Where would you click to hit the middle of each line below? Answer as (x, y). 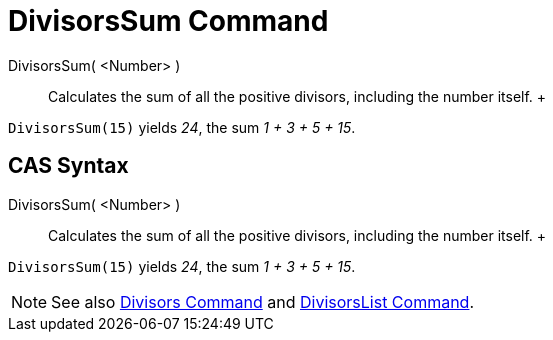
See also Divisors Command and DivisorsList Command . (263, 301)
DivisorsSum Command (168, 21)
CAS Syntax (68, 166)
